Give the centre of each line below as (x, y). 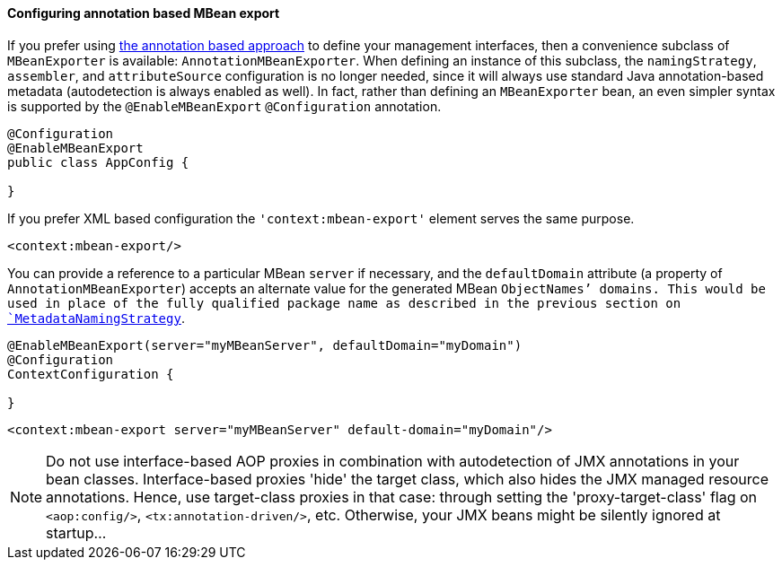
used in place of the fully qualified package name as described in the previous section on (344, 303)
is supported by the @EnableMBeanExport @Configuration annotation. (224, 106)
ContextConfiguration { (91, 374)
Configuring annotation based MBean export (144, 13)
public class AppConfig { (98, 162)
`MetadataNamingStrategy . (96, 318)
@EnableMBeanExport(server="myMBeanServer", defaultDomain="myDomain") (265, 345)
